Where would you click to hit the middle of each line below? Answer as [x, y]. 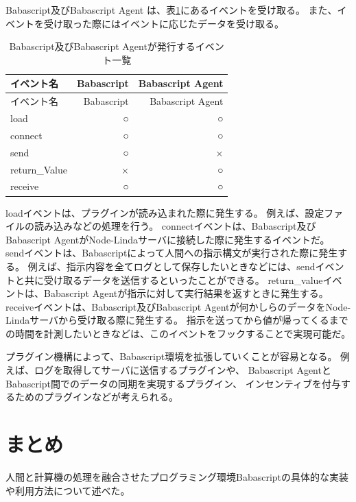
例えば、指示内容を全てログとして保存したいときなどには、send [171, 266]
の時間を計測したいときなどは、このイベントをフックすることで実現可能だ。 [178, 333]
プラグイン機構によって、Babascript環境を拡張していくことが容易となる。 [171, 356]
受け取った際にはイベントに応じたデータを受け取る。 [164, 23]
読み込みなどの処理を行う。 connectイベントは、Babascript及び [175, 226]
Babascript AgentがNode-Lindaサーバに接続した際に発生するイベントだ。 [168, 239]
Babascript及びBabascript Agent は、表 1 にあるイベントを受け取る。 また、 [171, 10]
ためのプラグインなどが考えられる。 [96, 397]
